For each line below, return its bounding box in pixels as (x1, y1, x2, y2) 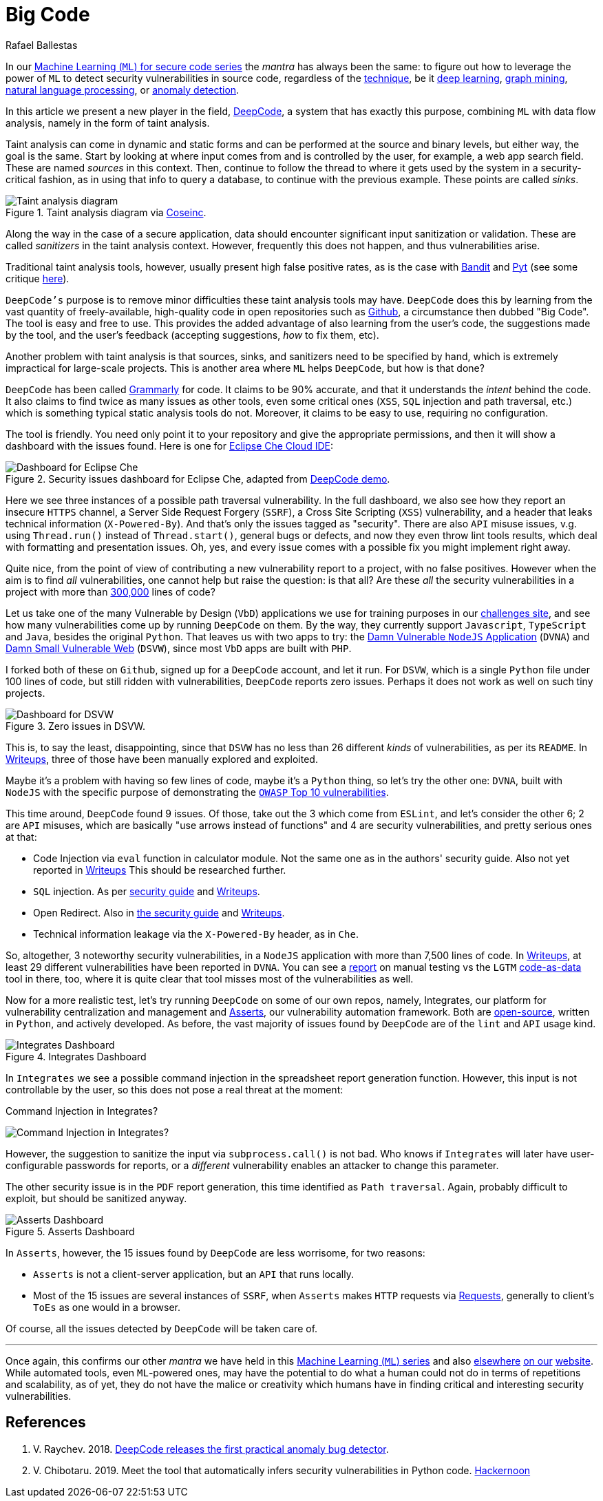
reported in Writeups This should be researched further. (33, 863, 286, 876)
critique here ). (6, 272, 70, 284)
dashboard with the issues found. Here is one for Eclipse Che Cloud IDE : (6, 439, 333, 452)
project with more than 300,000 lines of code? (6, 585, 215, 598)
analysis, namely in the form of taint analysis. (6, 116, 210, 129)
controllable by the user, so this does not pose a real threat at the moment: (6, 1083, 343, 1095)
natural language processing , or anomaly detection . (6, 83, 240, 96)
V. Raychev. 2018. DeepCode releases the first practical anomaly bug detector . (33, 1442, 389, 1455)
